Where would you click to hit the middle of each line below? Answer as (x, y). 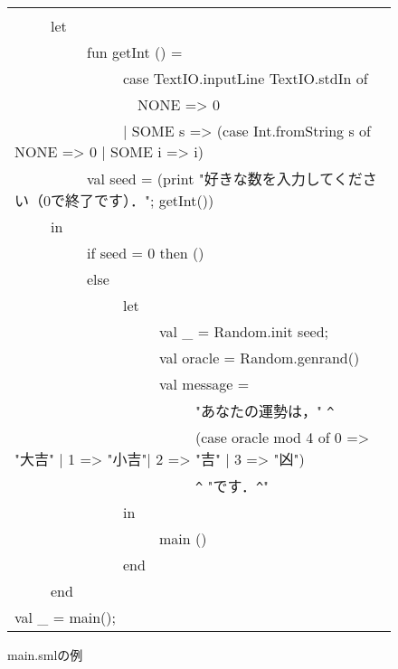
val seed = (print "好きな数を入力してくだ (225, 179)
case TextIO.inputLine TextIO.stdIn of (246, 78)
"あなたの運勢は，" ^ (265, 411)
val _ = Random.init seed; (244, 331)
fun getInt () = (135, 52)
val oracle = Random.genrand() (260, 358)
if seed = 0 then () (146, 253)
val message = (204, 384)
